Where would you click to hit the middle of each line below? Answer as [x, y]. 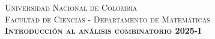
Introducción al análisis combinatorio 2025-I [103, 30]
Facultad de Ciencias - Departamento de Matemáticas [107, 19]
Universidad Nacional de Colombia [71, 7]
